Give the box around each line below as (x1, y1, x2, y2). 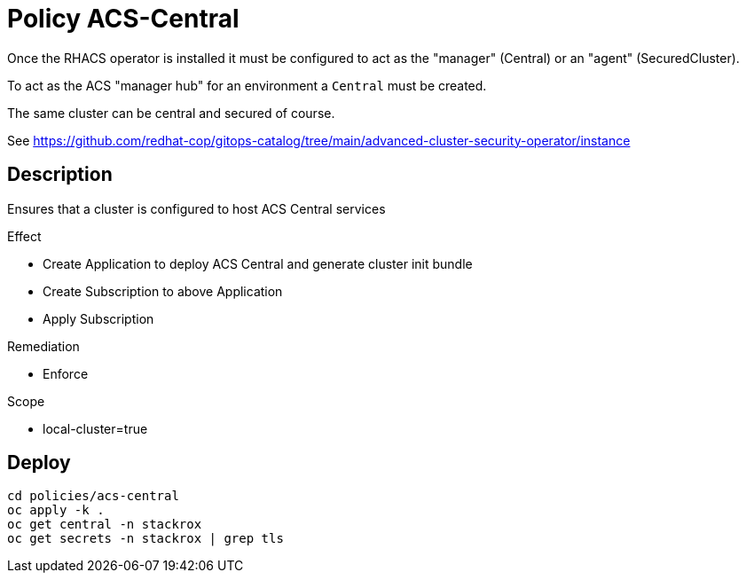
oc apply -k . (7, 503, 105, 518)
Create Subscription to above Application (43, 283, 283, 299)
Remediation (7, 338, 80, 354)
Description (7, 163, 113, 186)
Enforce (43, 365, 89, 381)
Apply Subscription (43, 310, 154, 326)
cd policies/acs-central (7, 489, 179, 504)
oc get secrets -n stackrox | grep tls (7, 531, 284, 546)
